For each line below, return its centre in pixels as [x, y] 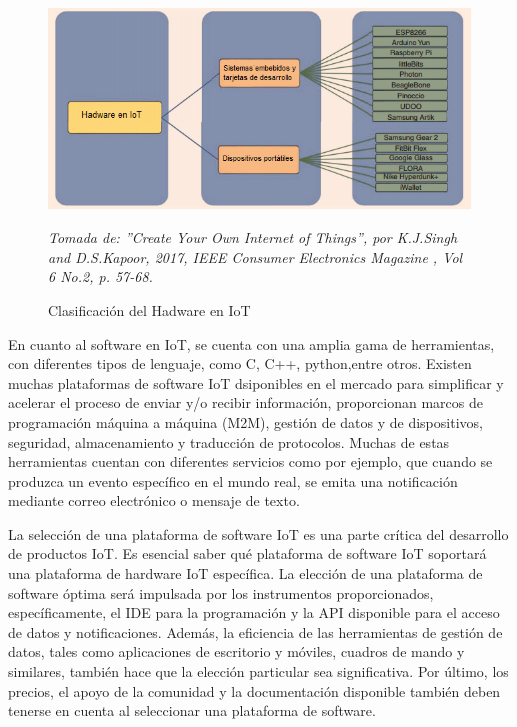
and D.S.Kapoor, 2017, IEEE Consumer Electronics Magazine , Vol [255, 256]
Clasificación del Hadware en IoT [149, 309]
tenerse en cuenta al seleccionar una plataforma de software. [192, 710]
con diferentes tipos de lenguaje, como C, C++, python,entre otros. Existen [240, 363]
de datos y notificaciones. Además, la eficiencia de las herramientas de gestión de [255, 631]
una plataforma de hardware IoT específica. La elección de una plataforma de [245, 573]
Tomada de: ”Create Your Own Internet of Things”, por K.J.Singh [253, 237]
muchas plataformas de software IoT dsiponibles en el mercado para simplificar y [256, 382]
